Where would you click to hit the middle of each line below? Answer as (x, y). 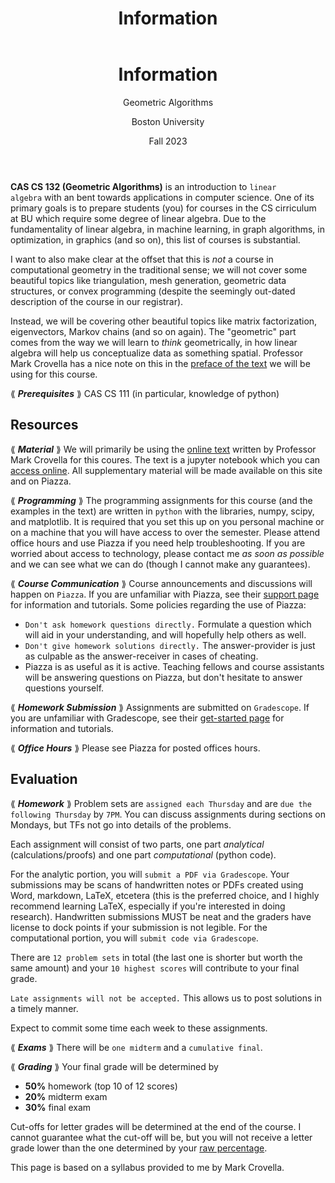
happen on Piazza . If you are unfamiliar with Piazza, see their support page (165, 594)
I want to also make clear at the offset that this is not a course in (142, 259)
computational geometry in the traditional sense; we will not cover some (159, 269)
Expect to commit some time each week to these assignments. (139, 1028)
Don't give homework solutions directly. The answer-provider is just (170, 645)
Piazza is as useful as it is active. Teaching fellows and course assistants (174, 666)
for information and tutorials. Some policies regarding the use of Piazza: (158, 604)
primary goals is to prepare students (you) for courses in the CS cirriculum (163, 208)
